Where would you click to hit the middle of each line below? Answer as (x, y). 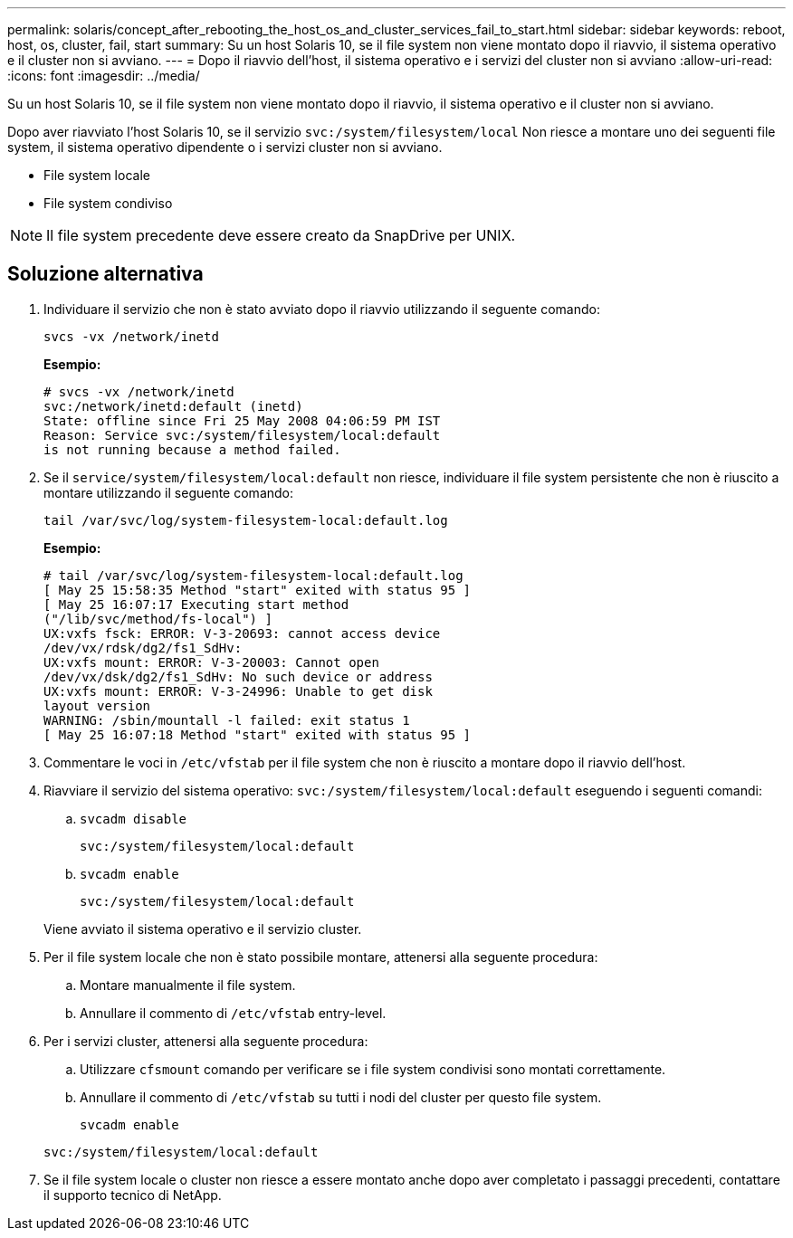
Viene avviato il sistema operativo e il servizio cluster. (203, 928)
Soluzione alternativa (105, 274)
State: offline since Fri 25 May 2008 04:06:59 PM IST (242, 420)
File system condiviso (108, 203)
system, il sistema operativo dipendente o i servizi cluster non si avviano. (225, 147)
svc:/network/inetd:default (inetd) (173, 406)
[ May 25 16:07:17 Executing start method (196, 604)
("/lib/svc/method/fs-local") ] (158, 619)
